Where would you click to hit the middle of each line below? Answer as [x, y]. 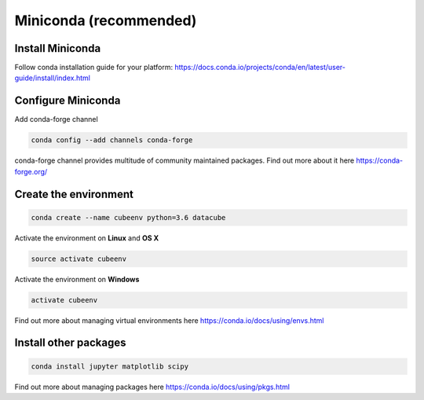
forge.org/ [31, 171]
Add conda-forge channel [56, 119]
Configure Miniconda [68, 101]
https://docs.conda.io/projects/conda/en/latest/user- [260, 68]
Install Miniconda [58, 48]
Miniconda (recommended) [106, 20]
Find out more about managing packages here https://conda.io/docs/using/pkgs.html [152, 387]
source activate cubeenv [79, 259]
